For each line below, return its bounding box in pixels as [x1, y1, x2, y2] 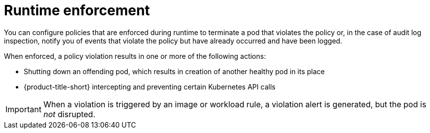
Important [5, 104, 41, 114]
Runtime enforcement [4, 2, 150, 19]
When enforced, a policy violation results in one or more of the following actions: [4, 51, 266, 60]
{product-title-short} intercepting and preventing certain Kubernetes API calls [24, 82, 275, 91]
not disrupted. [43, 109, 95, 119]
